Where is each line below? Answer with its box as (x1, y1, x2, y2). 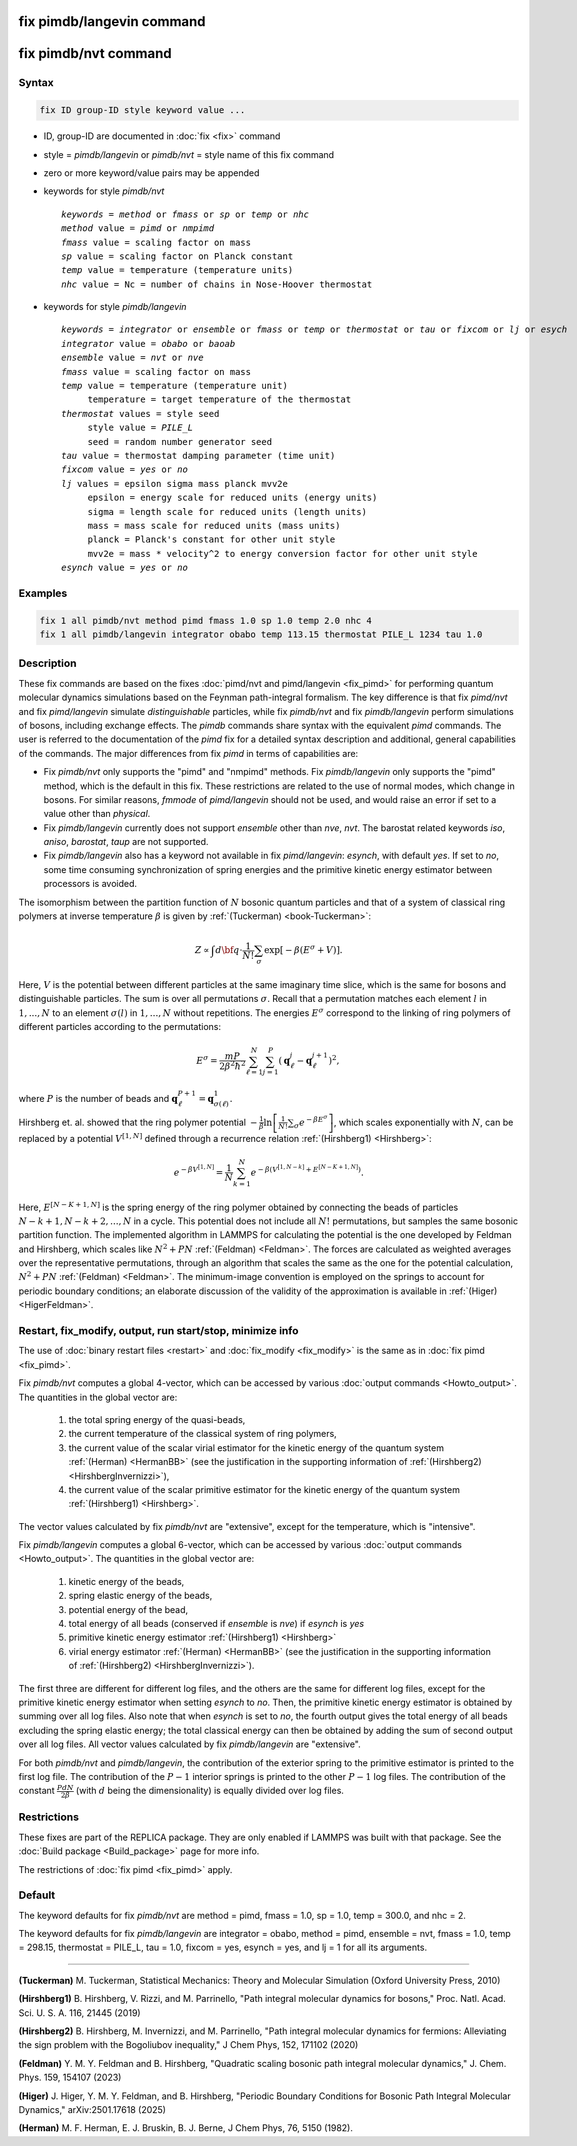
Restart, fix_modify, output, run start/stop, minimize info (18, 1324, 299, 1338)
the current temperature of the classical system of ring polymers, (68, 1428, 337, 1440)
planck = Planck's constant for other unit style (87, 534, 336, 545)
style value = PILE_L (87, 422, 194, 434)
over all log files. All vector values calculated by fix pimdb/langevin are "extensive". (18, 1738, 362, 1750)
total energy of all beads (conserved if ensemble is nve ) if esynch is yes (68, 1618, 365, 1630)
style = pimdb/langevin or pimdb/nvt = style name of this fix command (43, 148, 335, 160)
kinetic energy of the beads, (68, 1575, 185, 1587)
